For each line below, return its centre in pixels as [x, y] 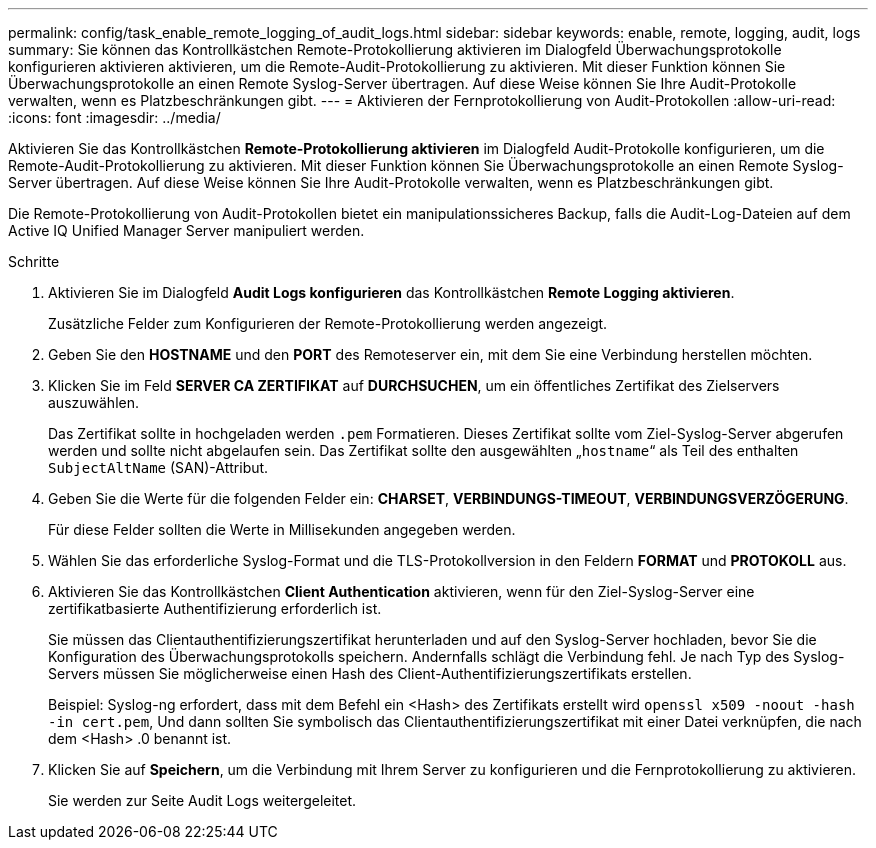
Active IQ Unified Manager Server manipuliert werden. [186, 230]
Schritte [34, 261]
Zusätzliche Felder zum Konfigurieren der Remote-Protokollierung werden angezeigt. [328, 323]
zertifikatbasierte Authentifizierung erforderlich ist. [215, 608]
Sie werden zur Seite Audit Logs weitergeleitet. [202, 800]
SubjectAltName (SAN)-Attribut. [158, 467]
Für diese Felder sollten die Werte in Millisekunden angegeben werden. [282, 529]
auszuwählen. [93, 402]
